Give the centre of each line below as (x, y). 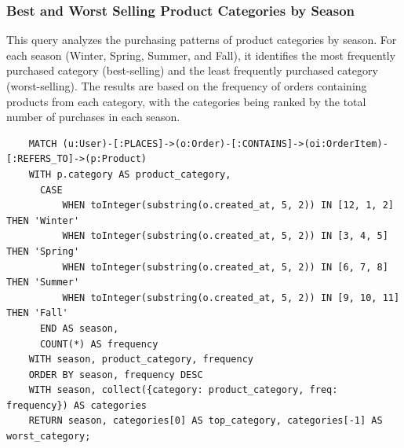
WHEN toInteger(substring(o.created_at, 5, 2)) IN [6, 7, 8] (225, 267)
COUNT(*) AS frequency (99, 344)
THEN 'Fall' (37, 313)
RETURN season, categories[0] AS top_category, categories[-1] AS (206, 421)
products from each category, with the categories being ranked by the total (186, 101)
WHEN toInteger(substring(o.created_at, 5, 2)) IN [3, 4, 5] (225, 236)
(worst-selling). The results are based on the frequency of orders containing (187, 86)
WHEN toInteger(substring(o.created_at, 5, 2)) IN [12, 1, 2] (228, 206)
